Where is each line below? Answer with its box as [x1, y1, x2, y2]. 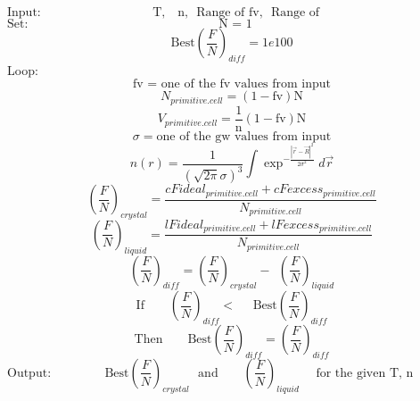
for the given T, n [316, 366, 414, 380]
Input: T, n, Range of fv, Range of [7, 6, 320, 19]
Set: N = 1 [7, 18, 252, 30]
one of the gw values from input [156, 129, 332, 143]
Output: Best [7, 366, 129, 380]
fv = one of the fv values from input [132, 78, 332, 91]
